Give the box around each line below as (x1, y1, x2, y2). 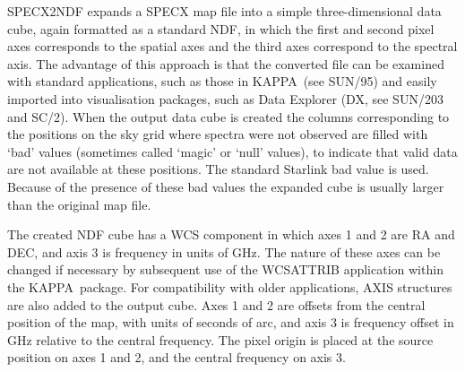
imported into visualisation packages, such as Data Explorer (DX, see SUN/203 (7, 89, 443, 108)
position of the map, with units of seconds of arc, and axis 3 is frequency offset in (7, 313, 454, 332)
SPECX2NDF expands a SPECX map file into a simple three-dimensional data (7, 2, 442, 20)
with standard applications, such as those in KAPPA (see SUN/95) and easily (7, 72, 437, 91)
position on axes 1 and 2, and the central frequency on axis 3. (7, 348, 346, 367)
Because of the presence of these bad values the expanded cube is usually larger (7, 177, 444, 195)
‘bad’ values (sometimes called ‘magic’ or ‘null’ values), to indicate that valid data (7, 142, 458, 160)
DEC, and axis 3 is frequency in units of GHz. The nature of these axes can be (7, 242, 441, 261)
